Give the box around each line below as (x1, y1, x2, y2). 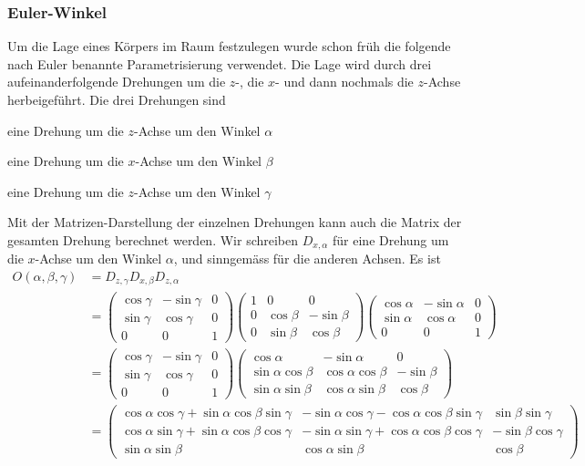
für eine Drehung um (333, 230, 449, 249)
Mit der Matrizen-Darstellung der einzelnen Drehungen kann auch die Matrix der (7, 212, 462, 232)
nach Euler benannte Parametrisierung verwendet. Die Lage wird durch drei (7, 54, 432, 73)
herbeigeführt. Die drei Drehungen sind (7, 90, 226, 109)
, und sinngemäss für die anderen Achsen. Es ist (173, 249, 441, 268)
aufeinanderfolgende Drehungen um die (7, 72, 226, 91)
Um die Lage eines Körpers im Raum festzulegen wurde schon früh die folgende (7, 36, 451, 56)
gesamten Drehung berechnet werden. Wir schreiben (7, 230, 299, 249)
